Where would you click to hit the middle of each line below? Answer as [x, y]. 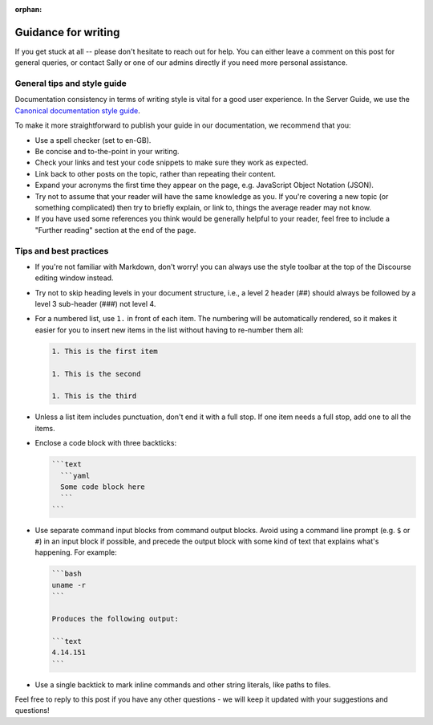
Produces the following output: [115, 619]
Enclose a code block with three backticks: [105, 443]
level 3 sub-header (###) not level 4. [95, 304]
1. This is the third [94, 396]
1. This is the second [96, 374]
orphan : [28, 9]
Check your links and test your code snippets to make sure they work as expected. [172, 163]
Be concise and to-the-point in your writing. [107, 151]
